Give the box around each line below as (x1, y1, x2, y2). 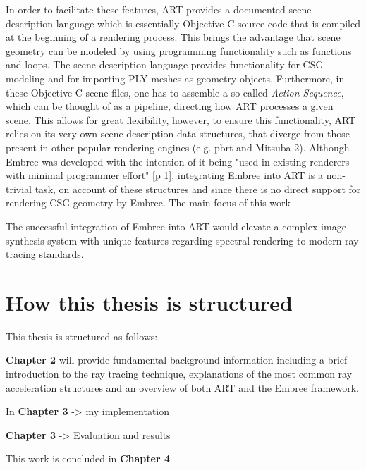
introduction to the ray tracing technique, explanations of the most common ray (6, 366, 353, 381)
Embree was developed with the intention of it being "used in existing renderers (6, 154, 350, 168)
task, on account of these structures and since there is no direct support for (35, 181, 361, 196)
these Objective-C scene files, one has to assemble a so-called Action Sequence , (6, 85, 344, 99)
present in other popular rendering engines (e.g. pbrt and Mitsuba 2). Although (6, 140, 350, 154)
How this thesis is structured (6, 287, 293, 316)
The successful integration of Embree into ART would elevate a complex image (6, 218, 346, 233)
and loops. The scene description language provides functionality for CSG (6, 57, 324, 72)
